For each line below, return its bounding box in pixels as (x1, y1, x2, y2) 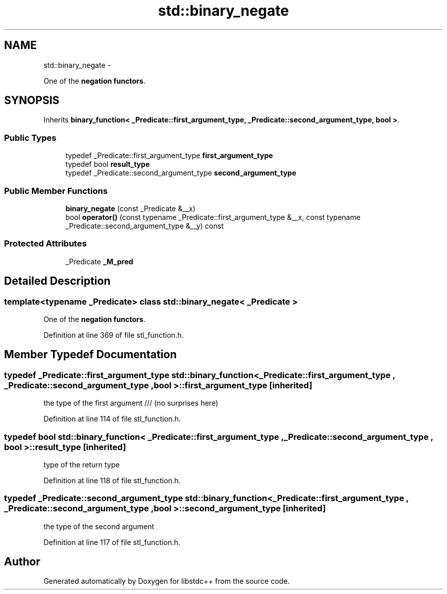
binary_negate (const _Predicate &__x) (65, 204, 196, 213)
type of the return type (43, 460, 120, 469)
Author (4, 555, 40, 568)
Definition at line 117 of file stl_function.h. (43, 537, 181, 547)
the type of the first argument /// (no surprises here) (43, 399, 218, 408)
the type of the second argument (43, 522, 154, 531)
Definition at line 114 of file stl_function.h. (43, 414, 181, 424)
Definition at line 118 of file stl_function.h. (43, 476, 181, 485)
